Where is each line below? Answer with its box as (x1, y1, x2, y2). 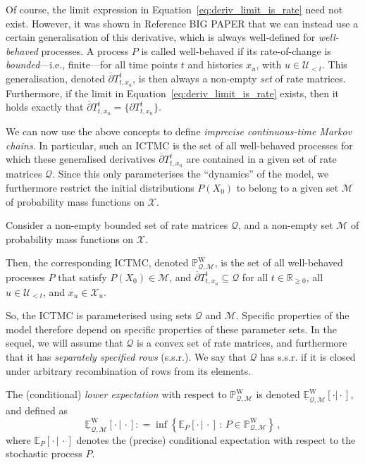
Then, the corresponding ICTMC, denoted (6, 255, 189, 270)
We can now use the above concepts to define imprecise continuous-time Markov (6, 124, 352, 139)
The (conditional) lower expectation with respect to (6, 387, 227, 402)
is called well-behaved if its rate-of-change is (141, 43, 331, 58)
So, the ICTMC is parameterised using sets (6, 308, 192, 323)
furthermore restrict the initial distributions (6, 180, 194, 194)
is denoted (256, 387, 300, 402)
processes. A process (41, 43, 129, 58)
